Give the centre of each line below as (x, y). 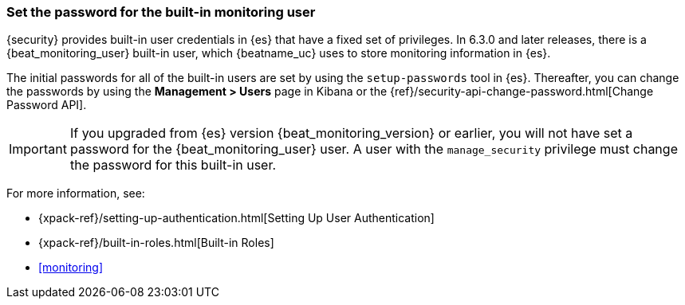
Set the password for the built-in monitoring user (161, 12)
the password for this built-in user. (173, 165)
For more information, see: (76, 194)
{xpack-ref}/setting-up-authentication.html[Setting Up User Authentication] (236, 218)
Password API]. (47, 105)
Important (38, 149)
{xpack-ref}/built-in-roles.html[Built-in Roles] (156, 243)
